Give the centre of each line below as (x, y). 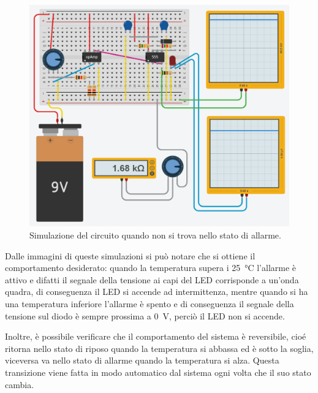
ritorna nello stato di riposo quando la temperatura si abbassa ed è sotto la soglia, (159, 348)
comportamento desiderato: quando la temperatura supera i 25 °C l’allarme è (151, 268)
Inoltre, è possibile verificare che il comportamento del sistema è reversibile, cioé (156, 336)
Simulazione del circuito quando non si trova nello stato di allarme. (155, 235)
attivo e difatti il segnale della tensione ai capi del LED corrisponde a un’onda (152, 279)
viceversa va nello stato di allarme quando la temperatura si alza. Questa (142, 360)
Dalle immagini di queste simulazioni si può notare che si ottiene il (130, 255)
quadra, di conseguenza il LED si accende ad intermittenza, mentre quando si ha (157, 292)
